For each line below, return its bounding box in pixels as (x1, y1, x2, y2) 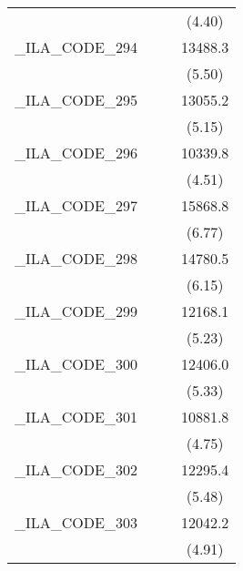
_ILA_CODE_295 (15, 89, 137, 110)
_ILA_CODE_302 (15, 459, 137, 480)
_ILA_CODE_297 (15, 195, 137, 216)
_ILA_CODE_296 (15, 142, 137, 163)
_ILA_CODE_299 (15, 301, 137, 321)
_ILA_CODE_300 (15, 353, 137, 374)
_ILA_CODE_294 (15, 36, 137, 57)
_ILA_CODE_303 (15, 512, 137, 533)
